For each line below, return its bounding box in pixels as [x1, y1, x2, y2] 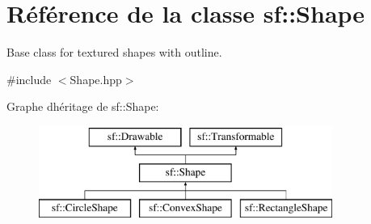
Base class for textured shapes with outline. [6, 44, 222, 61]
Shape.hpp [70, 70, 122, 87]
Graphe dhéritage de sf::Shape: [6, 98, 159, 115]
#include [6, 70, 52, 87]
